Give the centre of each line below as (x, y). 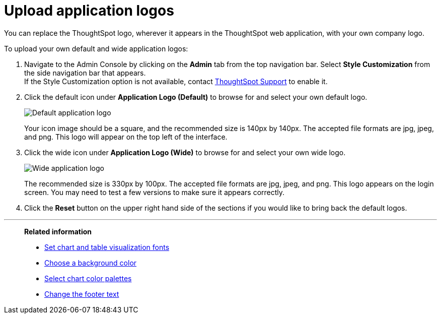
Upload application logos (89, 11)
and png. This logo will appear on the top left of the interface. (126, 137)
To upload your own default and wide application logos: (96, 48)
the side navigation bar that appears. (85, 73)
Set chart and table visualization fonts (107, 247)
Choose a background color (91, 263)
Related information (58, 231)
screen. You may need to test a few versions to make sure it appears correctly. (155, 192)
